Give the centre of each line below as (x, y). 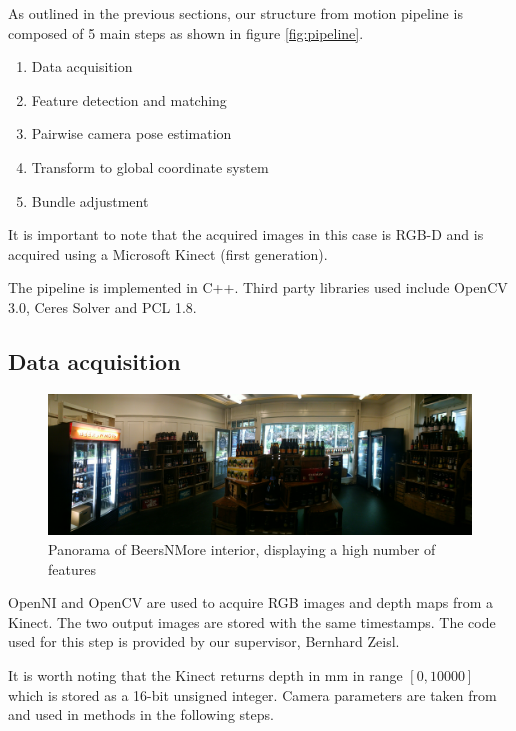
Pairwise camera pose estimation (131, 133)
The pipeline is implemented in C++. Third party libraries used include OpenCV (258, 287)
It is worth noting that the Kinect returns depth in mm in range (205, 674)
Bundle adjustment (90, 200)
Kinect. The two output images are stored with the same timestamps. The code (252, 621)
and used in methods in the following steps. (141, 714)
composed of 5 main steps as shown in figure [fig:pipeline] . (186, 32)
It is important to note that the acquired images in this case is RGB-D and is (246, 234)
